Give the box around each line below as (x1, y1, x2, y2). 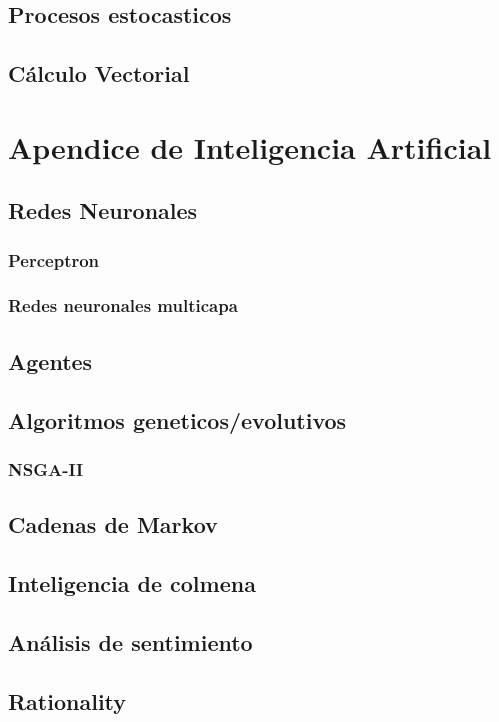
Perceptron (8, 247, 100, 272)
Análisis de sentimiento (8, 626, 253, 657)
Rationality (8, 685, 127, 716)
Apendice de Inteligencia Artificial (8, 126, 492, 167)
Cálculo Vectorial (8, 58, 190, 89)
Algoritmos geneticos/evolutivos (8, 404, 347, 435)
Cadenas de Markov (8, 509, 218, 540)
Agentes (8, 345, 93, 376)
